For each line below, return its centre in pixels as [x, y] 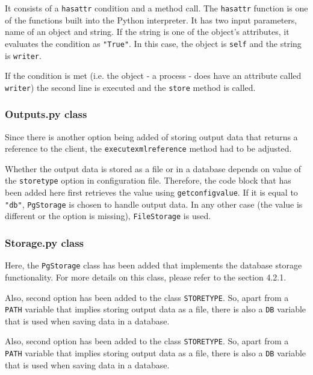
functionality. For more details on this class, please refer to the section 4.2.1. [146, 277]
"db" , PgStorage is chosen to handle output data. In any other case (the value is [154, 204]
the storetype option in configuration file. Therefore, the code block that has [148, 180]
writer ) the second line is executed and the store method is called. [130, 87]
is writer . [23, 55]
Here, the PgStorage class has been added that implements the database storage [153, 265]
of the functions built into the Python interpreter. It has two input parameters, [151, 20]
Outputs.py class [46, 114]
